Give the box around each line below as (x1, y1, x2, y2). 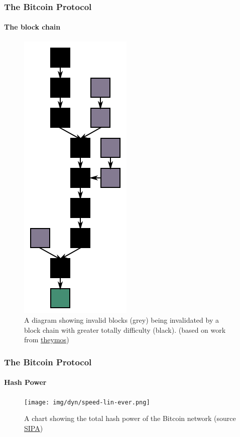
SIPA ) (24, 422, 43, 433)
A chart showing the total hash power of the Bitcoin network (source (24, 413, 236, 423)
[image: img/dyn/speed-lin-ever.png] (24, 398, 150, 406)
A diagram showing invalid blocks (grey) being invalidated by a (24, 315, 219, 325)
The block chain (4, 22, 61, 32)
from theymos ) (24, 334, 69, 345)
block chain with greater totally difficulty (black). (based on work (24, 324, 226, 335)
